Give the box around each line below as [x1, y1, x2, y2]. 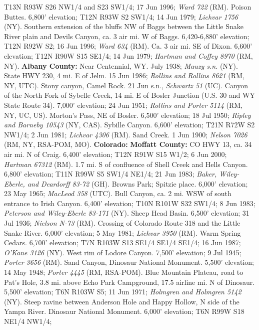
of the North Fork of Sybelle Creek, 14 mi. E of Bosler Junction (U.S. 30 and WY [4, 90, 255, 100]
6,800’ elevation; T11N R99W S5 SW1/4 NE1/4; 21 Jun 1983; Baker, [4, 169, 217, 179]
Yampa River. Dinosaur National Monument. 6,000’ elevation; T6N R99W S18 [4, 306, 244, 316]
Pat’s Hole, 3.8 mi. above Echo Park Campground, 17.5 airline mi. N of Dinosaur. [4, 276, 255, 287]
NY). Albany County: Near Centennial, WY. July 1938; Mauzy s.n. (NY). [4, 60, 238, 71]
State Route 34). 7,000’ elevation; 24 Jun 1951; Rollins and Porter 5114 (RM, [4, 99, 242, 110]
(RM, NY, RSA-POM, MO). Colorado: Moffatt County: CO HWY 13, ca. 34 [4, 139, 252, 149]
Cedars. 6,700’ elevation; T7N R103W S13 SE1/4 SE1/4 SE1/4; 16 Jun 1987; [4, 237, 241, 248]
